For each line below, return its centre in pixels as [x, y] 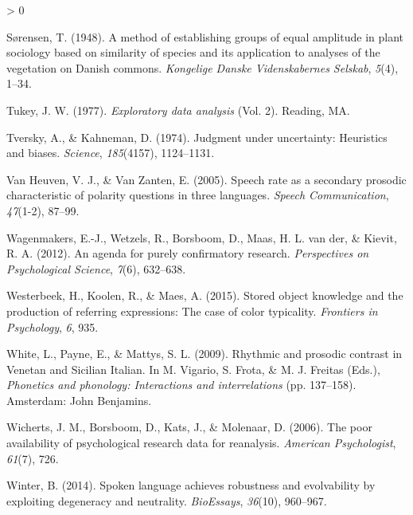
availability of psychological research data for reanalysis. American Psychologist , [201, 443]
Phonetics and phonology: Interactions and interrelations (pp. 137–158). [181, 385]
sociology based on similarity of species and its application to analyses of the [193, 52]
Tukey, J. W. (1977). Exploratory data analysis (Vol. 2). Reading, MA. [178, 110]
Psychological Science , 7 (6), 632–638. [96, 268]
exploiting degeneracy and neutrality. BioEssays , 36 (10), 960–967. [167, 500]
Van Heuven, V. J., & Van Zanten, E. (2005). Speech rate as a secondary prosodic [206, 179]
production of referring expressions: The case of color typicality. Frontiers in [192, 311]
